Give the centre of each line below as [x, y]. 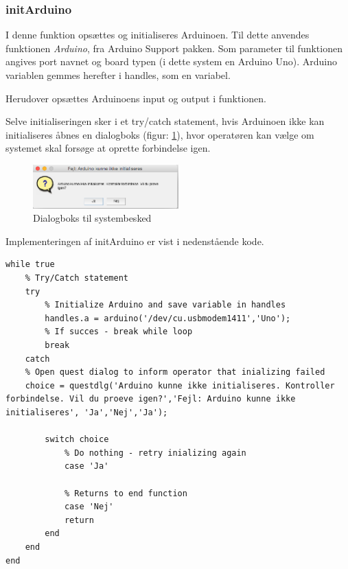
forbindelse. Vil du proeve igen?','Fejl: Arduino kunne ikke [151, 399]
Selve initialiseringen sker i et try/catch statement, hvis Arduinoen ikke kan [165, 121]
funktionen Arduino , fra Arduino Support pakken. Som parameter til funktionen [174, 48]
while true [30, 265]
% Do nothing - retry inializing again [155, 453]
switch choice [77, 440]
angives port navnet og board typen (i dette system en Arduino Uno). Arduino [172, 61]
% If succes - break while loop [119, 332]
